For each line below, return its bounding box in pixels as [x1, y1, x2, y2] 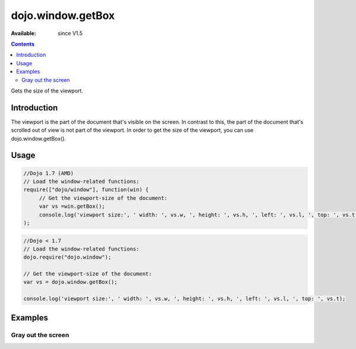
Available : [11, 30, 37, 37]
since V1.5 [58, 30, 83, 37]
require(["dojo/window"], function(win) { [23, 186, 149, 193]
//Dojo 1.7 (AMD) [23, 170, 74, 176]
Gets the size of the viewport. [11, 87, 83, 94]
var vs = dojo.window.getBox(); [23, 279, 118, 285]
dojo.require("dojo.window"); [23, 254, 112, 261]
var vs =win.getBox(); [39, 203, 105, 210]
